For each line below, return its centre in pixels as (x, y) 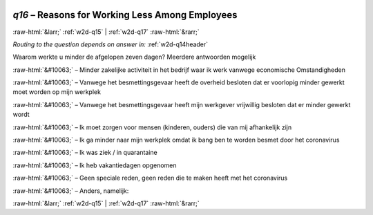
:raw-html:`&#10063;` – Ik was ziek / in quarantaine (85, 153)
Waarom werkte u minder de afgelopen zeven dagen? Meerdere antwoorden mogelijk (134, 57)
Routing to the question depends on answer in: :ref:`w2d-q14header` (111, 44)
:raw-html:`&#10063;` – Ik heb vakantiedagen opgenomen (95, 165)
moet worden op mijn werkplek (57, 92)
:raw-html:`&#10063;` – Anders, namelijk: (71, 191)
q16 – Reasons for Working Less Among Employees (125, 15)
